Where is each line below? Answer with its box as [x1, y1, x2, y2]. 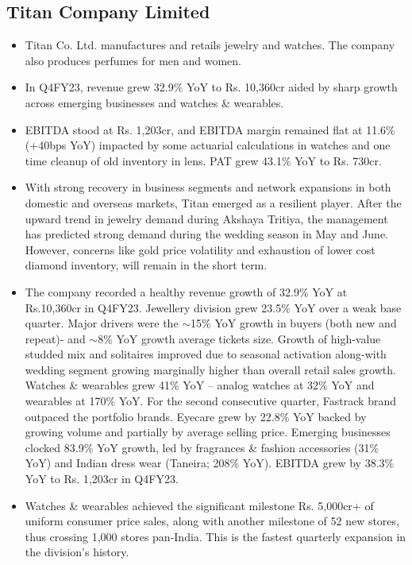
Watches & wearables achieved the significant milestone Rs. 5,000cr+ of [25, 497, 374, 513]
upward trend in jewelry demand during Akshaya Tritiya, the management [25, 210, 388, 226]
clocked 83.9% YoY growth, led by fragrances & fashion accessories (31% [25, 439, 379, 455]
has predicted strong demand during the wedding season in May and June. [25, 226, 389, 242]
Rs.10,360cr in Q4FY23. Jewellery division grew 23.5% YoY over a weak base [25, 299, 402, 315]
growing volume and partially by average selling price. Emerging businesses [25, 424, 391, 440]
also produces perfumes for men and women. [25, 52, 241, 68]
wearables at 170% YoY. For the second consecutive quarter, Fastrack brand [25, 393, 396, 409]
